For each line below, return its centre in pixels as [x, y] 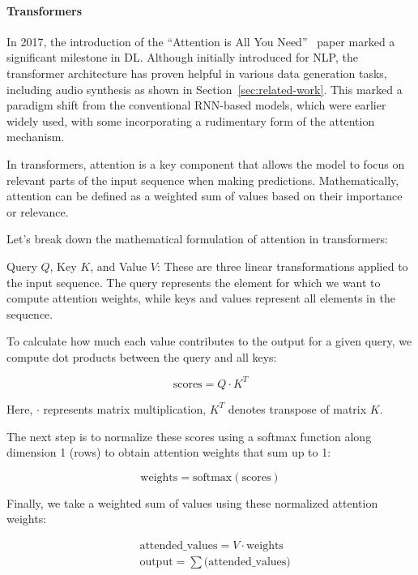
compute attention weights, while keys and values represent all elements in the [201, 298]
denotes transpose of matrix [297, 408]
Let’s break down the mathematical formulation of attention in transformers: [197, 239]
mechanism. [36, 137]
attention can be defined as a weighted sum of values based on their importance [205, 196]
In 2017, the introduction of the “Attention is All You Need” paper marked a [201, 41]
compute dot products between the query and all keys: [142, 356]
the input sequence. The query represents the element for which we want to [194, 282]
